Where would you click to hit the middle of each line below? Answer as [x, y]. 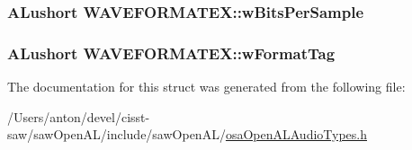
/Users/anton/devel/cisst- [79, 116]
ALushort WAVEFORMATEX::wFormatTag [171, 53]
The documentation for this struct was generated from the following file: [206, 87]
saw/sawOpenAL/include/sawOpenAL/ [116, 134]
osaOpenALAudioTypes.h [296, 134]
